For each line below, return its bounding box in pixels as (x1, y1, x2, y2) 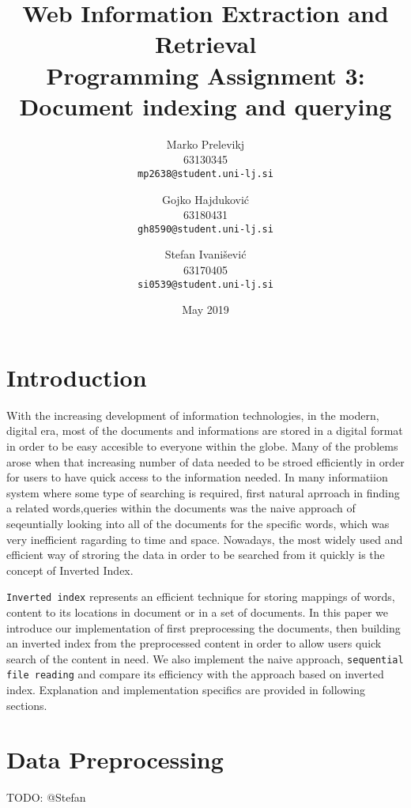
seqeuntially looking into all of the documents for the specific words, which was (6, 515, 390, 531)
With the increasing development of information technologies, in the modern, (6, 406, 379, 423)
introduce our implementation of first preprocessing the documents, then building (6, 619, 401, 636)
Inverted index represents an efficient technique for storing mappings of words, (6, 588, 395, 605)
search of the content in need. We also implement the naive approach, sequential (6, 650, 404, 666)
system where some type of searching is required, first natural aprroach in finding (6, 484, 400, 500)
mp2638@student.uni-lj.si (138, 168, 273, 179)
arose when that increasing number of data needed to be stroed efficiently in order (6, 453, 405, 470)
